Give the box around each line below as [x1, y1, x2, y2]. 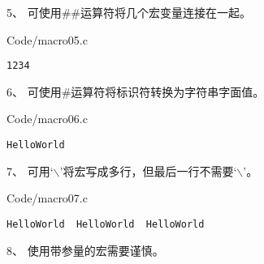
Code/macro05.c [6, 31, 88, 48]
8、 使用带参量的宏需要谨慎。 [6, 241, 164, 258]
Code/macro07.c [6, 189, 88, 207]
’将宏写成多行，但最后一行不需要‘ [59, 162, 237, 179]
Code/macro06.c [6, 110, 88, 127]
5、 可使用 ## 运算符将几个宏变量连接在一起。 [6, 4, 251, 20]
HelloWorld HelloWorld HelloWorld [6, 218, 205, 230]
